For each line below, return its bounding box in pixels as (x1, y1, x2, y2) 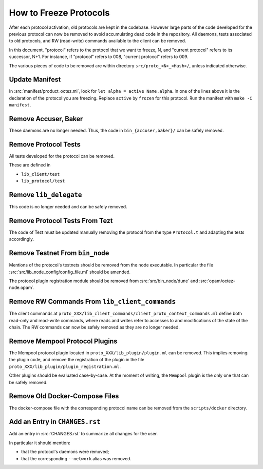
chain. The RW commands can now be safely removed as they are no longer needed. (9, 325, 180, 330)
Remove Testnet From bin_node (9, 249, 110, 257)
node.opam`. (9, 285, 35, 290)
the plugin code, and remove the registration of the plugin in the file (9, 357, 145, 363)
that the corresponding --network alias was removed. (21, 455, 131, 461)
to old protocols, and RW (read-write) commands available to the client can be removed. (9, 38, 186, 44)
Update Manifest (9, 76, 61, 84)
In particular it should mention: (9, 440, 71, 446)
